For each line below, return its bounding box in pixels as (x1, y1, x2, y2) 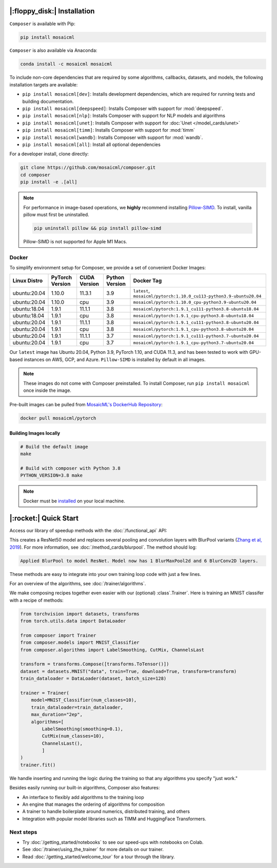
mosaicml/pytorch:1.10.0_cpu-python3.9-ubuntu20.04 (133, 299, 256, 305)
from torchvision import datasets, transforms (20, 611, 140, 617)
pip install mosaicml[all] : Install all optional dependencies (22, 141, 161, 148)
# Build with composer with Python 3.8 (20, 465, 121, 472)
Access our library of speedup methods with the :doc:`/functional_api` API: (9, 527, 167, 533)
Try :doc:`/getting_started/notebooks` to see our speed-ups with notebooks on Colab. (22, 839, 204, 845)
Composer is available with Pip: (9, 21, 75, 27)
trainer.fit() (20, 762, 56, 768)
